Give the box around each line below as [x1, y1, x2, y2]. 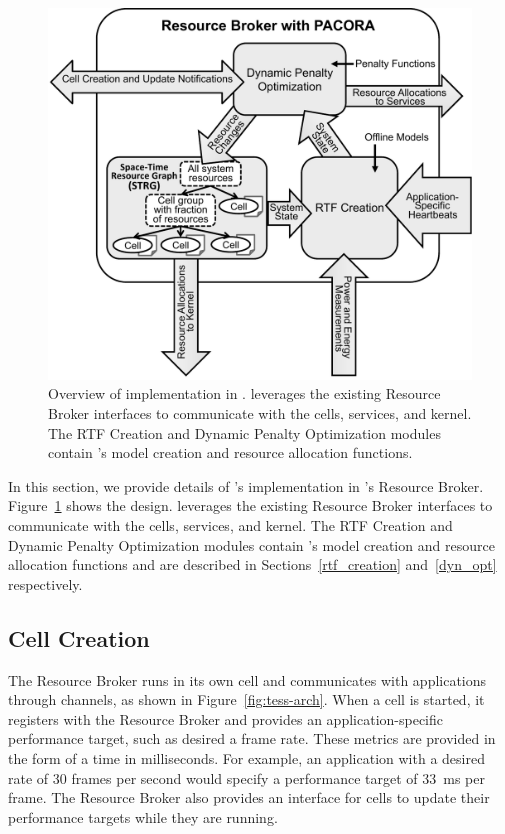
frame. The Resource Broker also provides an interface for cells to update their [8, 787, 490, 808]
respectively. [8, 573, 83, 594]
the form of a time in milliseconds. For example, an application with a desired [8, 747, 485, 768]
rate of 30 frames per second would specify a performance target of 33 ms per [8, 767, 485, 788]
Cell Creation [8, 622, 150, 653]
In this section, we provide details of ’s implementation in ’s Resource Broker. [8, 475, 484, 496]
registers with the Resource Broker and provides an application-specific [8, 708, 443, 729]
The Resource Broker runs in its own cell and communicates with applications [8, 669, 487, 690]
